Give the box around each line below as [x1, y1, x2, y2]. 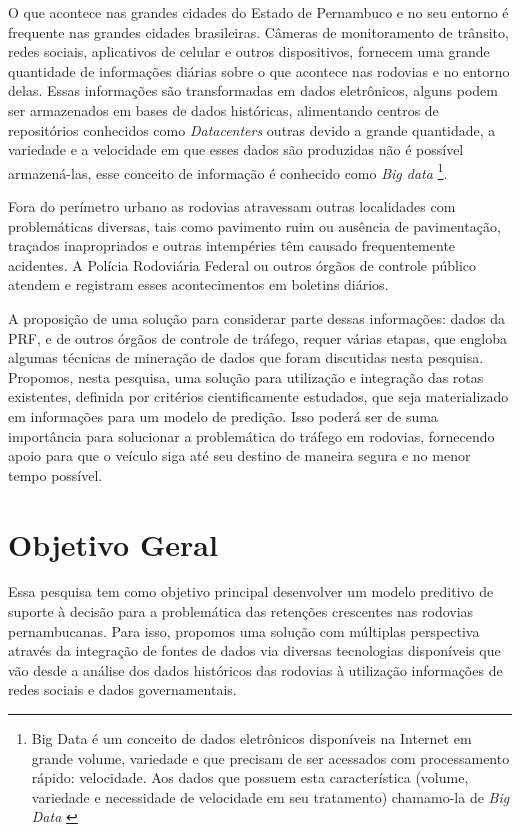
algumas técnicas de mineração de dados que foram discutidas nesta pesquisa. [8, 347, 484, 368]
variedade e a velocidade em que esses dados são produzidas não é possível [8, 139, 464, 160]
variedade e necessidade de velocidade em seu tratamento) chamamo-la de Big [31, 786, 510, 807]
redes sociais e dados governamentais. [8, 679, 237, 700]
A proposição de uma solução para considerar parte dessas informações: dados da [8, 307, 506, 328]
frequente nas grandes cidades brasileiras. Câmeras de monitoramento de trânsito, [8, 21, 509, 42]
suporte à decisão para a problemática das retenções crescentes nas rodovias [8, 601, 474, 622]
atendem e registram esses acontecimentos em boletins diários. [8, 274, 389, 295]
